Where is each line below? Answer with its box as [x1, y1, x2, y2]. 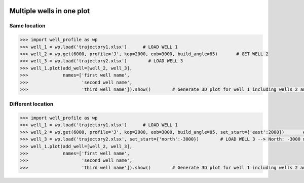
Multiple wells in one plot [9, 7, 90, 15]
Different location [9, 100, 54, 107]
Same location [9, 22, 46, 29]
